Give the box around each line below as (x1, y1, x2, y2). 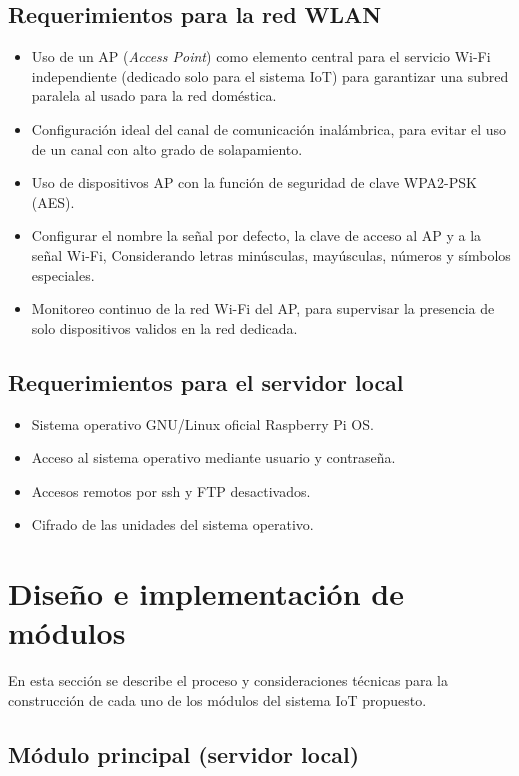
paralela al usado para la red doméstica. (31, 85, 277, 106)
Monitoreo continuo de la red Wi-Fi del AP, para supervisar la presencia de (31, 298, 495, 319)
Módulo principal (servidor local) (8, 738, 360, 769)
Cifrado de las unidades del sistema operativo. (31, 514, 314, 535)
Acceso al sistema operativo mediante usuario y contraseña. (31, 447, 396, 468)
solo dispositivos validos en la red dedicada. (31, 317, 298, 338)
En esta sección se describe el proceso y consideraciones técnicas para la (8, 670, 448, 691)
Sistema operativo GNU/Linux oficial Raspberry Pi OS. (31, 413, 374, 434)
